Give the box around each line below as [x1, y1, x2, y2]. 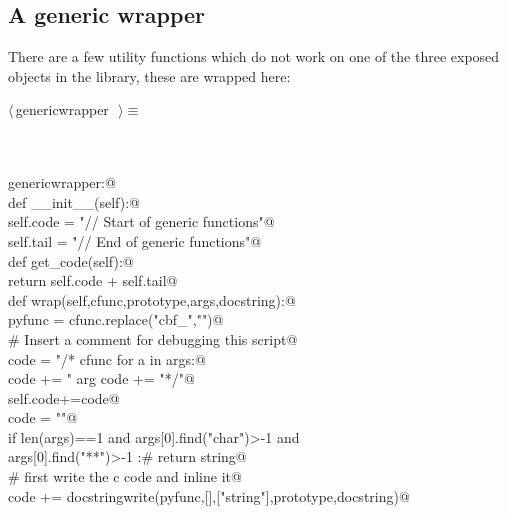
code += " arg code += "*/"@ [8, 368, 195, 389]
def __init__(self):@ [8, 191, 140, 212]
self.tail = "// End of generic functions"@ [8, 230, 262, 251]
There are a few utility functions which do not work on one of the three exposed [8, 46, 500, 67]
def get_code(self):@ [8, 250, 134, 271]
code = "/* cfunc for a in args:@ [8, 348, 206, 369]
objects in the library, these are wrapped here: [8, 65, 291, 86]
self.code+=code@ [8, 387, 120, 408]
